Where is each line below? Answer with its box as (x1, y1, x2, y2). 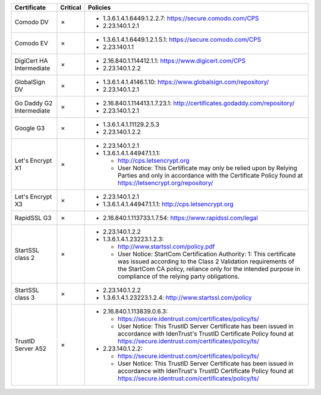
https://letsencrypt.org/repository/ (117, 179, 213, 187)
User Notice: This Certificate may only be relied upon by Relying (117, 164, 297, 172)
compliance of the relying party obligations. (117, 272, 240, 280)
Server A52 (14, 344, 47, 353)
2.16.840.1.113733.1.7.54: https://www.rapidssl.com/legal (102, 214, 258, 222)
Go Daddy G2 (14, 99, 53, 107)
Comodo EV (14, 39, 49, 47)
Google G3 (14, 124, 45, 132)
